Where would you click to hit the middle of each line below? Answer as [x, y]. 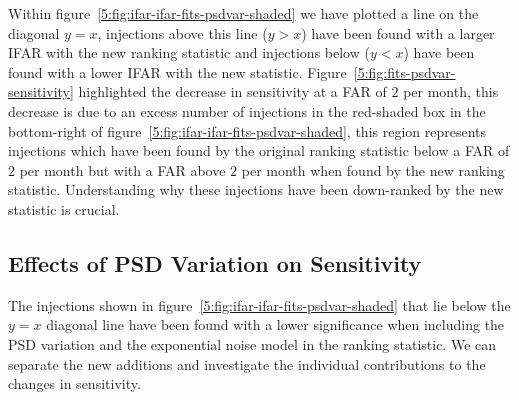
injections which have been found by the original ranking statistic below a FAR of [259, 150]
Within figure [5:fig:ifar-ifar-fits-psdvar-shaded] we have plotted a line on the [243, 13]
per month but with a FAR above [122, 169]
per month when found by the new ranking [373, 169]
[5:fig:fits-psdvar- [404, 71]
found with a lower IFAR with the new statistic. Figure [177, 71]
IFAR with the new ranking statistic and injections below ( [189, 52]
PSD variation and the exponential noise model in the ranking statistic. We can [252, 343]
